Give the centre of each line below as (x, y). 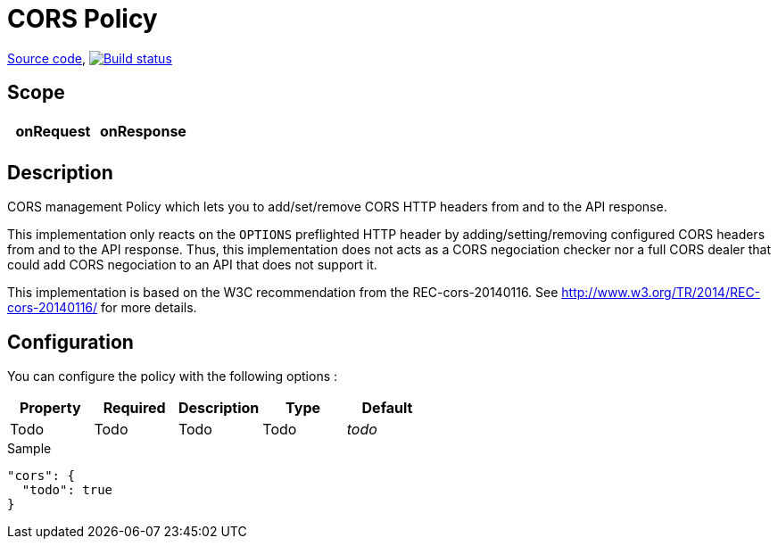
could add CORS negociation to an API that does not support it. (192, 265)
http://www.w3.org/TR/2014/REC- (661, 293)
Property (50, 408)
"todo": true (67, 490)
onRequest (53, 131)
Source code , (46, 58)
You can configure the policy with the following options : (173, 376)
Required (134, 408)
